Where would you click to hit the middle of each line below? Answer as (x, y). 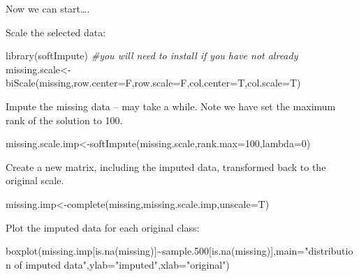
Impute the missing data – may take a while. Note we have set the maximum (171, 106)
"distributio (329, 251)
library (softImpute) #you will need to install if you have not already (152, 55)
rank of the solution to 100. (64, 120)
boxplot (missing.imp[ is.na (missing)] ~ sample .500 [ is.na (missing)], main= (155, 251)
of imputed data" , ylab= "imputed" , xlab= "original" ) (122, 264)
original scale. (35, 180)
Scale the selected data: (56, 32)
